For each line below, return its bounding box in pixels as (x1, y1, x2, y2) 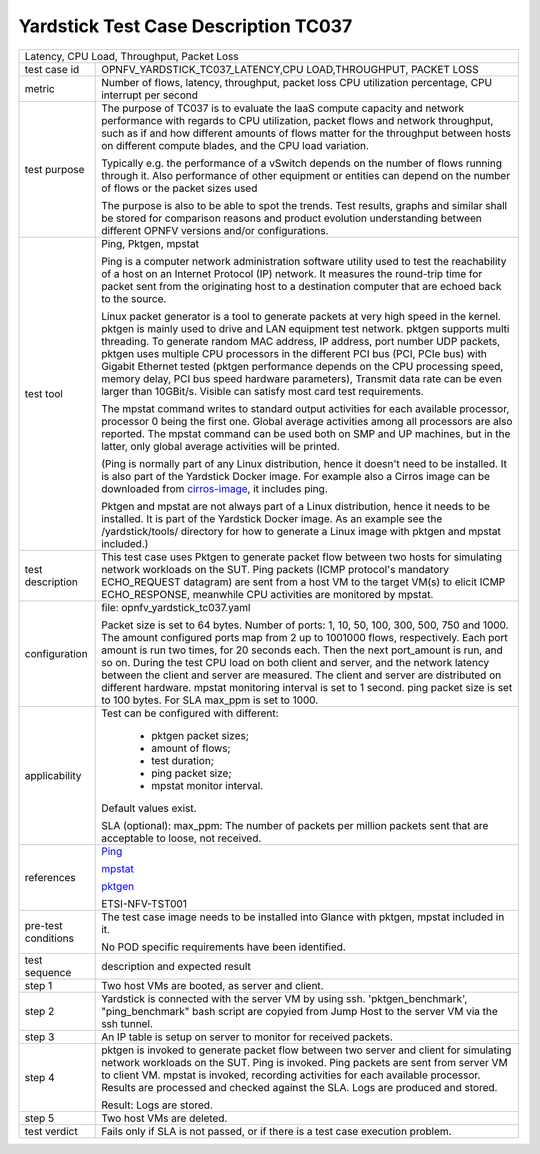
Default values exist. (101, 801, 197, 815)
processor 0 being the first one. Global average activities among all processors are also (101, 414, 513, 428)
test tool (24, 386, 64, 400)
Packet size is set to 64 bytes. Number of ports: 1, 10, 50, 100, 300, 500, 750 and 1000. (101, 618, 509, 632)
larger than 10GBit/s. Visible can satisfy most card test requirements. (101, 384, 424, 398)
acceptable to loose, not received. (101, 831, 262, 845)
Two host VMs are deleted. (101, 1111, 228, 1125)
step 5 (24, 1111, 55, 1125)
